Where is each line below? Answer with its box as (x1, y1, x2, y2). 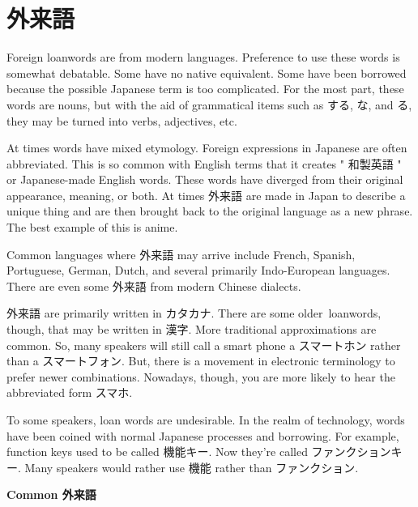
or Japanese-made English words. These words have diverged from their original (6, 171, 403, 188)
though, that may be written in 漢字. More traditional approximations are (6, 321, 377, 338)
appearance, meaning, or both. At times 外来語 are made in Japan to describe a (6, 186, 406, 203)
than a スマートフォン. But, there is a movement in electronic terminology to (6, 352, 395, 369)
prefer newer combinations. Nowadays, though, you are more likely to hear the (6, 368, 395, 385)
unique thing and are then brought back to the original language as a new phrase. (6, 202, 413, 219)
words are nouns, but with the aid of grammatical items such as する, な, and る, (6, 96, 412, 113)
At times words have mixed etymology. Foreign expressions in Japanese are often (6, 139, 407, 156)
